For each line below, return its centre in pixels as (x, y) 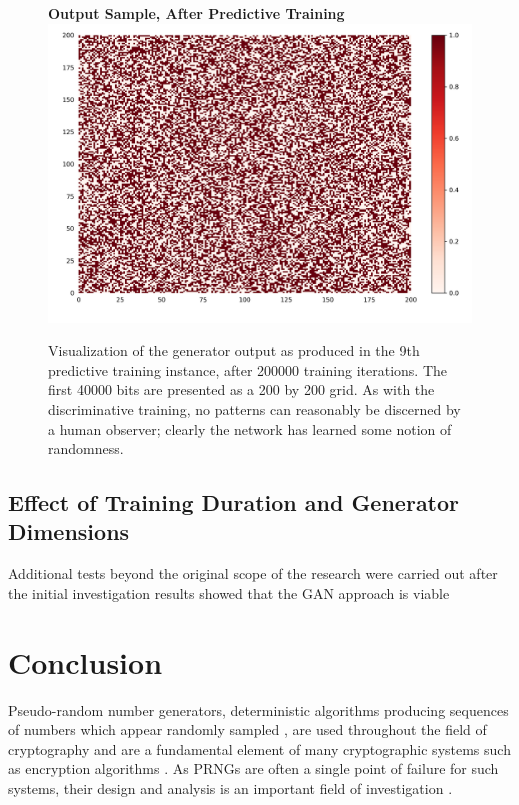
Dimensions (69, 531)
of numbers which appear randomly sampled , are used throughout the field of (247, 729)
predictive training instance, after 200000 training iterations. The (247, 369)
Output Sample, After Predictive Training (196, 13)
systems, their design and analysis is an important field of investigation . (230, 787)
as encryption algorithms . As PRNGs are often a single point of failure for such (253, 768)
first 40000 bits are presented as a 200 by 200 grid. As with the (241, 389)
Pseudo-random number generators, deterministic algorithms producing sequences (258, 709)
